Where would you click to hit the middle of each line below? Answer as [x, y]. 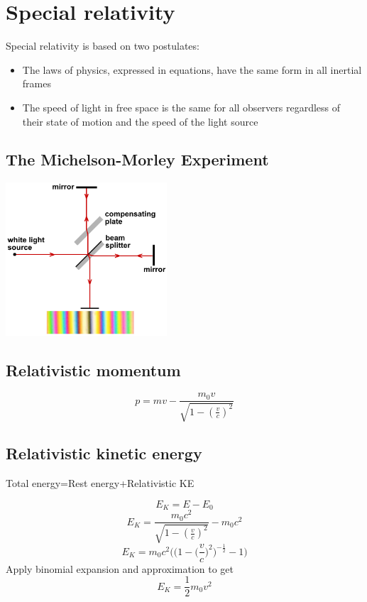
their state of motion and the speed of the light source [140, 121]
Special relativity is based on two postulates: [103, 46]
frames [37, 83]
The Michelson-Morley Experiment [137, 159]
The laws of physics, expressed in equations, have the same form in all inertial [192, 69]
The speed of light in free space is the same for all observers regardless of [181, 107]
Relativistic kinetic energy [104, 453]
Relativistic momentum [93, 370]
